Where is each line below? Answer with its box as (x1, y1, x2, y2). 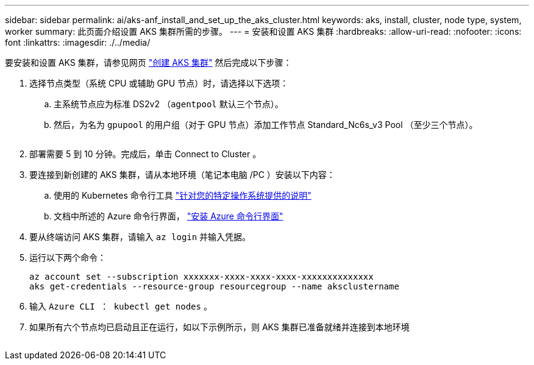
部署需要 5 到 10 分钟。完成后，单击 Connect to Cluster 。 (29, 149, 262, 159)
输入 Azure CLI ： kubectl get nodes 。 (29, 301, 212, 311)
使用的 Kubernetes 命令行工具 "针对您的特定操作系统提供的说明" (54, 190, 311, 200)
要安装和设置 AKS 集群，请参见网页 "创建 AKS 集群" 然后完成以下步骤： (5, 57, 292, 68)
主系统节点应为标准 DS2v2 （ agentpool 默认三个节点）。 (54, 99, 283, 109)
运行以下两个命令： (29, 252, 106, 263)
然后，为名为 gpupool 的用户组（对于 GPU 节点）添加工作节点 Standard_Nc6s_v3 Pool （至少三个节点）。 (54, 119, 478, 130)
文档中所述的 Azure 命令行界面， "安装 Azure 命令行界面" (54, 211, 283, 221)
